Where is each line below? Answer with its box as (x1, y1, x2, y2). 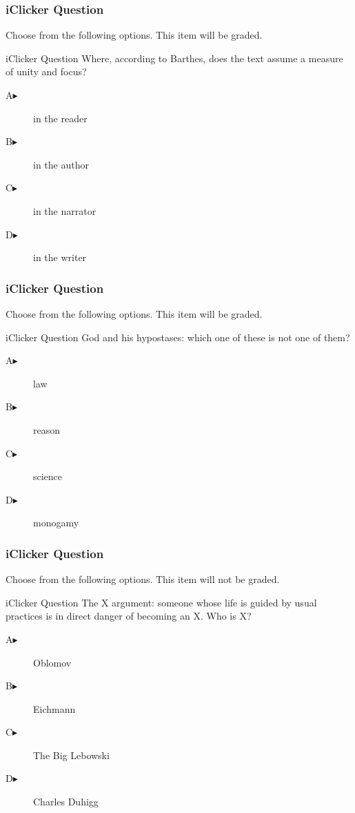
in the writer (33, 250, 87, 265)
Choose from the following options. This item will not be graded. (6, 572, 280, 586)
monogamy (33, 515, 79, 530)
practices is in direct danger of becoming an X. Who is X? (6, 609, 252, 623)
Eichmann (33, 701, 76, 716)
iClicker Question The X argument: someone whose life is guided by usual (6, 595, 317, 609)
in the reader (33, 111, 88, 125)
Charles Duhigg (33, 794, 99, 809)
